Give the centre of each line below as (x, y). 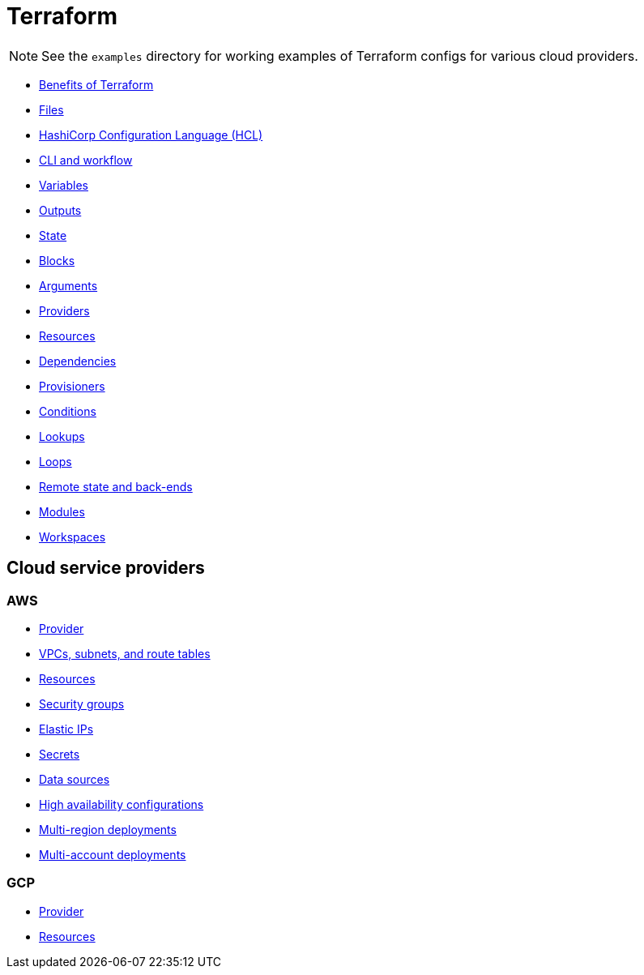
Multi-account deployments (113, 854)
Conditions (68, 411)
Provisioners (72, 386)
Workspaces (73, 537)
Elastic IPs (66, 729)
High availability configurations (122, 804)
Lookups (62, 436)
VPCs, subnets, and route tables (125, 653)
